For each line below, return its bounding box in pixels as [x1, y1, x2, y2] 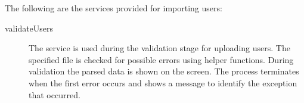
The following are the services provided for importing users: [5, 2, 222, 14]
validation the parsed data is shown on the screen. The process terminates [29, 65, 299, 77]
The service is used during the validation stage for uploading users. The [29, 42, 290, 54]
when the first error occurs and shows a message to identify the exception [29, 76, 297, 89]
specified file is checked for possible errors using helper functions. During [29, 53, 294, 65]
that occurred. [29, 88, 80, 101]
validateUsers [5, 21, 54, 34]
